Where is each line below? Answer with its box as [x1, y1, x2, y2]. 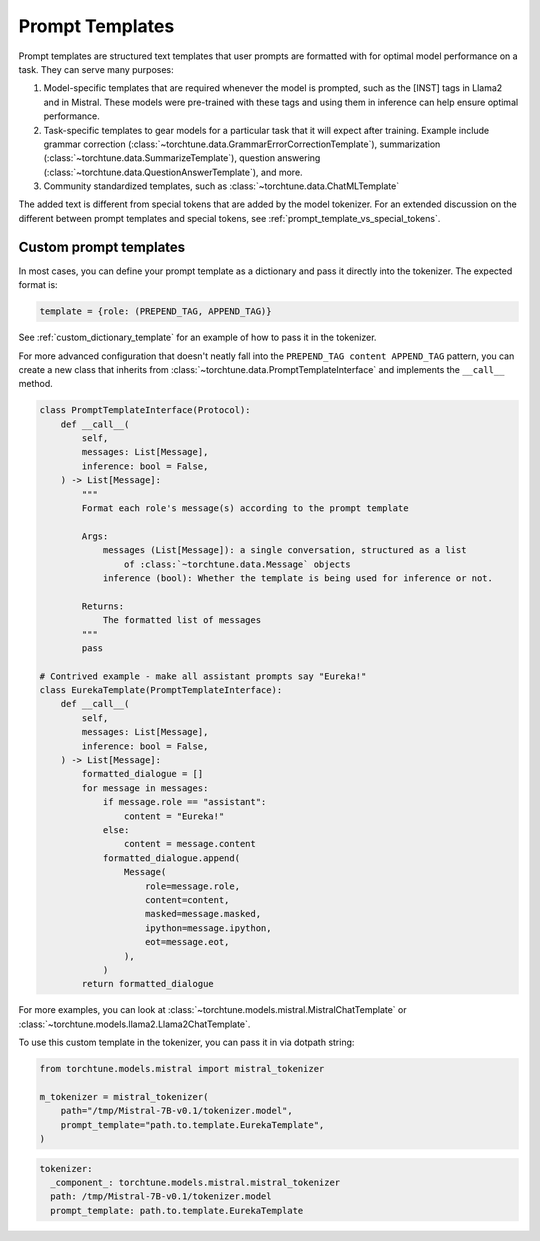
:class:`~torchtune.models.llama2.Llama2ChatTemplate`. [18, 1018, 251, 1030]
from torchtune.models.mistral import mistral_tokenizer [39, 1063, 325, 1075]
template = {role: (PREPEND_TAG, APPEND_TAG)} [39, 306, 272, 317]
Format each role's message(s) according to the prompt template [81, 503, 409, 514]
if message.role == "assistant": [102, 796, 267, 808]
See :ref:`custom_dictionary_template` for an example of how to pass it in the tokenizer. [18, 331, 377, 344]
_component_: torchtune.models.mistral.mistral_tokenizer [50, 1176, 341, 1188]
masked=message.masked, [145, 908, 262, 920]
